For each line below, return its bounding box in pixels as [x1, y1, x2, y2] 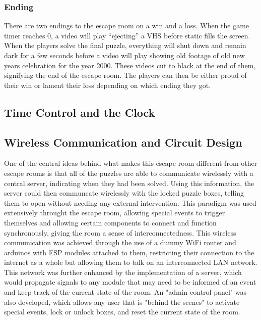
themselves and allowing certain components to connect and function [4, 217, 217, 227]
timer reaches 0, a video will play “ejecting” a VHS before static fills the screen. [4, 30, 250, 40]
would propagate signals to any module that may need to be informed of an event [4, 277, 256, 287]
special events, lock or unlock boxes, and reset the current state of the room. [4, 306, 240, 317]
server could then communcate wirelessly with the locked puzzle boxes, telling [4, 188, 244, 198]
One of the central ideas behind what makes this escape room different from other [4, 158, 257, 168]
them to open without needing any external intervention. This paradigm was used [4, 197, 256, 208]
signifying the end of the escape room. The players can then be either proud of [4, 70, 247, 80]
